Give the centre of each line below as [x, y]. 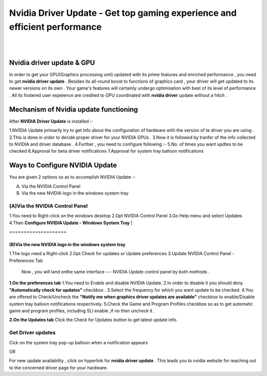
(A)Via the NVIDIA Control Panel [48, 206]
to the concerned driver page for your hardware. [59, 368]
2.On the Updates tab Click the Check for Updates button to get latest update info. [93, 320]
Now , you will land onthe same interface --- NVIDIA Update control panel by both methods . [116, 272]
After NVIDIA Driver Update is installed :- [51, 121]
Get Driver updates [32, 333]
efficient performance [55, 27]
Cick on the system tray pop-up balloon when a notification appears [79, 342]
